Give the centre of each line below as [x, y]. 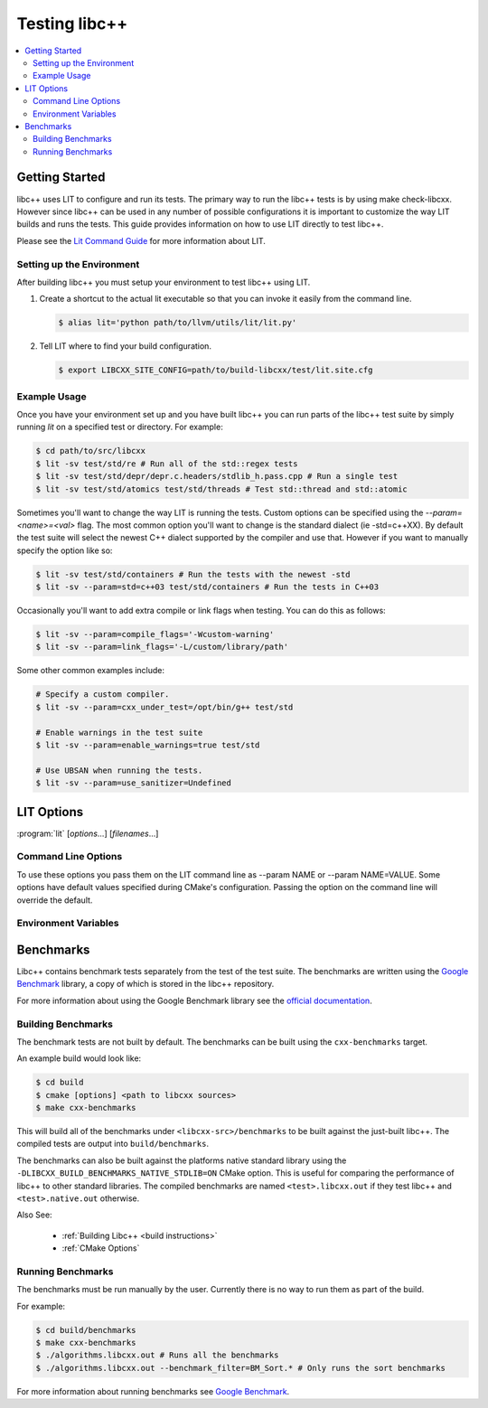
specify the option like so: [65, 550]
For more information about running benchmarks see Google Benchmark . [153, 1391]
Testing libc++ [72, 23]
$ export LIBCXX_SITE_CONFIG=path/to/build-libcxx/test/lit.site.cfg [216, 370]
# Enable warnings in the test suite [119, 732]
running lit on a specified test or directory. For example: [120, 427]
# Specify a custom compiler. [103, 695]
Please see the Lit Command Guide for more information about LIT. [141, 240]
